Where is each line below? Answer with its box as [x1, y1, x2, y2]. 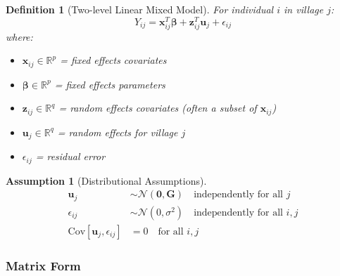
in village [284, 2, 324, 16]
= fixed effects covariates [60, 53, 167, 67]
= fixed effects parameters [54, 77, 165, 91]
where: [6, 29, 33, 44]
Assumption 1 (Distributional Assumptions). [6, 173, 207, 188]
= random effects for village [57, 124, 178, 139]
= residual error [35, 149, 106, 164]
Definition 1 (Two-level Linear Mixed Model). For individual [6, 2, 274, 16]
